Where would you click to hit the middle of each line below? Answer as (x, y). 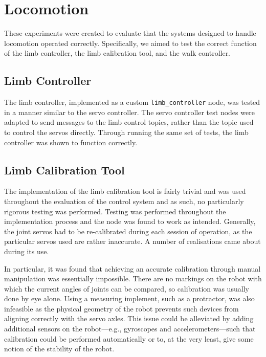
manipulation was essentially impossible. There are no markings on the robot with (133, 278)
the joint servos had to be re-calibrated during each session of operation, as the (128, 231)
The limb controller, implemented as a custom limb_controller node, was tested (132, 102)
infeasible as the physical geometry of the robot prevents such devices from (121, 308)
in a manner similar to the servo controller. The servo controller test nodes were (129, 112)
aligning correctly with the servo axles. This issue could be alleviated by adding (129, 318)
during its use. (27, 251)
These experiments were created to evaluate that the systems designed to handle (130, 33)
